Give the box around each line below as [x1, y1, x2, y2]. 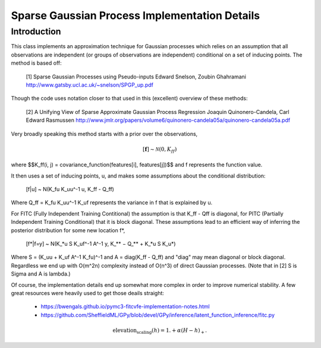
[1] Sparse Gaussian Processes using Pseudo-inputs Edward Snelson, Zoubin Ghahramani [26, 73, 247, 80]
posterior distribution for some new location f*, [11, 226, 125, 234]
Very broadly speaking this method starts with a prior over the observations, [11, 130, 198, 137]
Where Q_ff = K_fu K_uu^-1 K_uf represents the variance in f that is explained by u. [11, 199, 213, 206]
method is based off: [11, 59, 62, 67]
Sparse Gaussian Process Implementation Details [11, 9, 260, 22]
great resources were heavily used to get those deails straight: [11, 289, 165, 296]
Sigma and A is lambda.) [11, 270, 71, 277]
